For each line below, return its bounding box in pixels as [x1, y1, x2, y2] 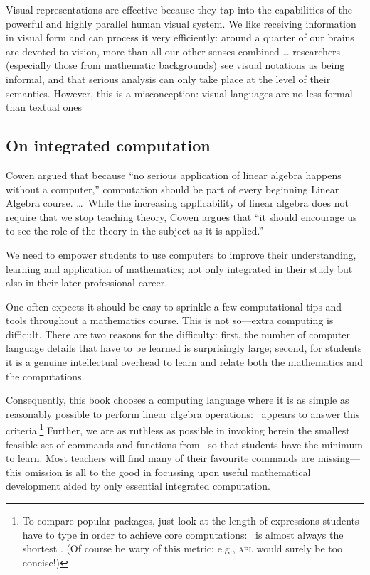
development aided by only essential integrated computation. [6, 478, 270, 493]
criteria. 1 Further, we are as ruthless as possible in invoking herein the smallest [6, 421, 350, 438]
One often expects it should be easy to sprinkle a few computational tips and [6, 299, 342, 313]
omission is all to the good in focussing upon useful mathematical [25, 464, 311, 479]
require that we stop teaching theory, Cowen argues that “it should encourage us [6, 209, 357, 224]
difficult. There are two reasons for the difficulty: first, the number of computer [6, 326, 350, 341]
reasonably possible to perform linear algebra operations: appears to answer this [6, 406, 360, 421]
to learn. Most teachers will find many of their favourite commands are [6, 451, 315, 466]
